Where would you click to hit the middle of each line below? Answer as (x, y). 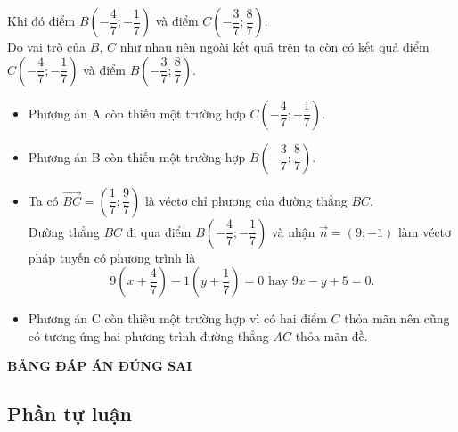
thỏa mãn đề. (331, 335)
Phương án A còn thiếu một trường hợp (137, 113)
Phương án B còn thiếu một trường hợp (137, 156)
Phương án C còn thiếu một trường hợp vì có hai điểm (177, 318)
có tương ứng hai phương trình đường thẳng (148, 335)
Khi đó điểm (41, 20)
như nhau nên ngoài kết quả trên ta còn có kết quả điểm (274, 46)
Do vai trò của (47, 46)
